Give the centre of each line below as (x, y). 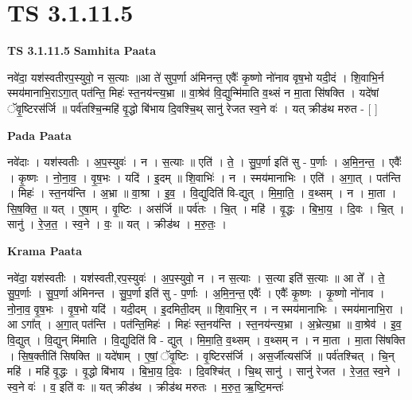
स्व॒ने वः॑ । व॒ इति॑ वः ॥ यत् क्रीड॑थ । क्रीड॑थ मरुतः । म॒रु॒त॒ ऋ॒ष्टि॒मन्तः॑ (146, 386)
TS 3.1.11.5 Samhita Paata (82, 50)
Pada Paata (39, 135)
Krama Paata (45, 251)
